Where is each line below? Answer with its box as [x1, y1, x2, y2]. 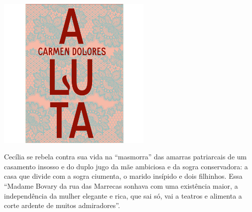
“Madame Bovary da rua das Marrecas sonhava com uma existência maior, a [4, 181, 238, 191]
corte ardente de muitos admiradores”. [4, 200, 120, 211]
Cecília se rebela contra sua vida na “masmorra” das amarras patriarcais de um [4, 151, 247, 162]
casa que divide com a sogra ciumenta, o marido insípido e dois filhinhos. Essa [4, 171, 243, 181]
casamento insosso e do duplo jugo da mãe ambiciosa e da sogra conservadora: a [4, 161, 248, 171]
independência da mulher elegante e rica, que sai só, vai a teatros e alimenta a [4, 190, 242, 201]
